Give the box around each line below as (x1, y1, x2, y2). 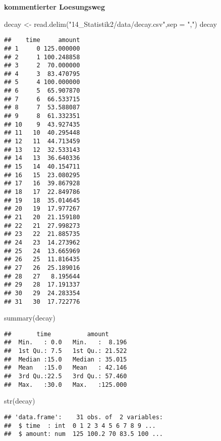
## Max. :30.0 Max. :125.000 (4, 381, 127, 388)
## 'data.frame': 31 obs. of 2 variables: (4, 413, 163, 421)
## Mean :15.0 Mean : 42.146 (4, 364, 127, 372)
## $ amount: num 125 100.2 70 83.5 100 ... (4, 430, 163, 438)
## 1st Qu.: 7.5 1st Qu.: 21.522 (4, 347, 127, 355)
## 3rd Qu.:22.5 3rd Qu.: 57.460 (4, 373, 127, 380)
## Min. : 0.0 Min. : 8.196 (4, 339, 127, 346)
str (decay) (4, 395, 35, 406)
